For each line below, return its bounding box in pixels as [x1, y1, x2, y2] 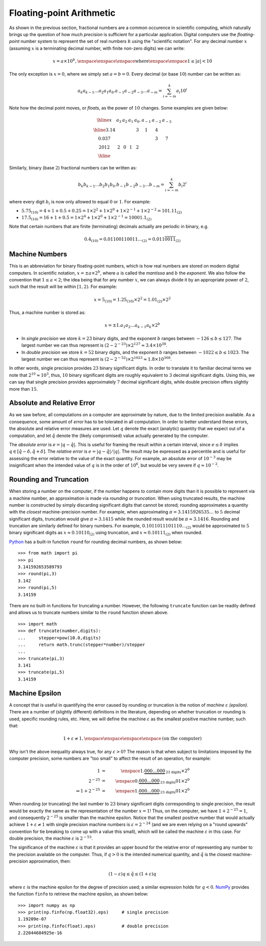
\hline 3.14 [93, 127, 116, 133]
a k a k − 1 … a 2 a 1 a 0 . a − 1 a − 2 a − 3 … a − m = [77, 88, 163, 95]
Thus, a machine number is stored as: [9, 310, 86, 315]
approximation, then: [29, 858, 71, 864]
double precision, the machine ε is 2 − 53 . [9, 835, 93, 841]
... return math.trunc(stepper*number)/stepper [18, 642, 145, 647]
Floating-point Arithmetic [9, 7, 116, 18]
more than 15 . [9, 386, 38, 392]
